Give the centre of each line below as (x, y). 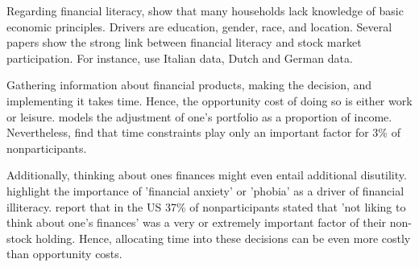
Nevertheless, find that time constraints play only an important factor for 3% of (203, 132)
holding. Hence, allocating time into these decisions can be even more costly (223, 238)
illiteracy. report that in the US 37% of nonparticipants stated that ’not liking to (206, 206)
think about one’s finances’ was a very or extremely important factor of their (197, 222)
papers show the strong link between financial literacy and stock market (184, 42)
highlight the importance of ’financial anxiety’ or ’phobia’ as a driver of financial (205, 190)
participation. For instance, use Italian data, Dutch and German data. (180, 58)
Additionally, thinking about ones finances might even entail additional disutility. (207, 175)
